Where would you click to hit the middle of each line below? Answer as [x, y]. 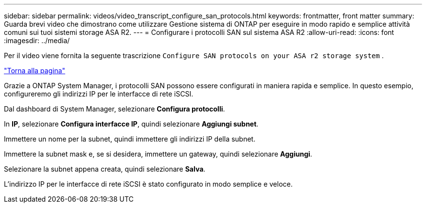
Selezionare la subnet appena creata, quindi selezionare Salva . [105, 169]
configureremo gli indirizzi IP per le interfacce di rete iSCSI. [99, 94]
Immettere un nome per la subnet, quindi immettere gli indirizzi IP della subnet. [130, 139]
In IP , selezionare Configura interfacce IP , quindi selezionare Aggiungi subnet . [131, 124]
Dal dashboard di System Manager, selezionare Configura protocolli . [115, 109]
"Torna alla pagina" [35, 71]
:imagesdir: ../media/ [37, 40]
